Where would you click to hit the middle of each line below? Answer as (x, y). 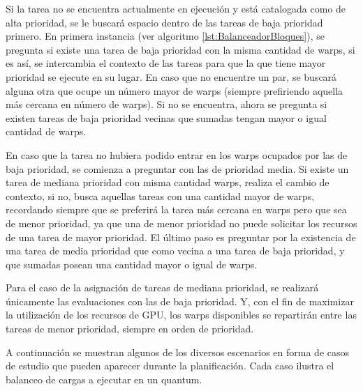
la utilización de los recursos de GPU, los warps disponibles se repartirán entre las (181, 315)
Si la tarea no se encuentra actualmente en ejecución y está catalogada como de (176, 8)
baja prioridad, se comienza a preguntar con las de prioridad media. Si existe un (177, 168)
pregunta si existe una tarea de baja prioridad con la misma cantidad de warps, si (180, 49)
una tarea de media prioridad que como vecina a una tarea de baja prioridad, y (175, 251)
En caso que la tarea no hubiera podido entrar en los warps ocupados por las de (177, 154)
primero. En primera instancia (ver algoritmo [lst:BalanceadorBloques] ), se (165, 36)
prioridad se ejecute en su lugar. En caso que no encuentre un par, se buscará (171, 76)
